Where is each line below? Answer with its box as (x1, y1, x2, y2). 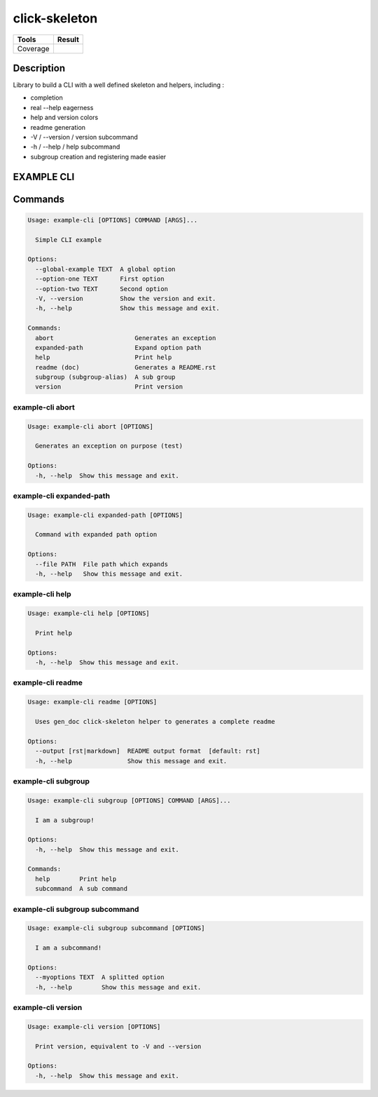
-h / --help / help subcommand (30, 142, 120, 151)
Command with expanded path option (35, 530, 157, 539)
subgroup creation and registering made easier (30, 152, 167, 161)
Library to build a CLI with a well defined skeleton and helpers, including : (13, 81, 225, 89)
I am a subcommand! (35, 944, 102, 952)
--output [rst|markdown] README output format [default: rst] (35, 747, 260, 755)
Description (13, 62, 66, 74)
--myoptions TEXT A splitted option (35, 974, 164, 981)
